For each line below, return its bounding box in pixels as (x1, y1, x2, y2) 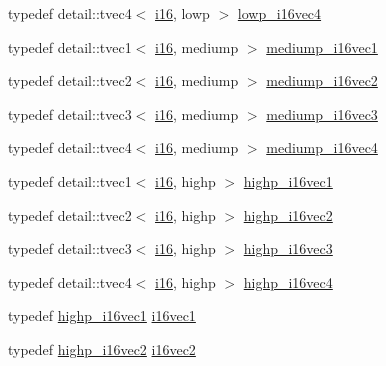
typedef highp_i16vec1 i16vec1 (8, 305, 196, 326)
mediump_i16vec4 (266, 137, 378, 158)
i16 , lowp (155, 3, 210, 23)
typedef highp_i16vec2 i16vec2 (8, 338, 196, 359)
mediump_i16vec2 (266, 70, 378, 91)
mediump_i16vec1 (266, 36, 378, 57)
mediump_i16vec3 (266, 103, 378, 124)
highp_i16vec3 (243, 238, 333, 259)
